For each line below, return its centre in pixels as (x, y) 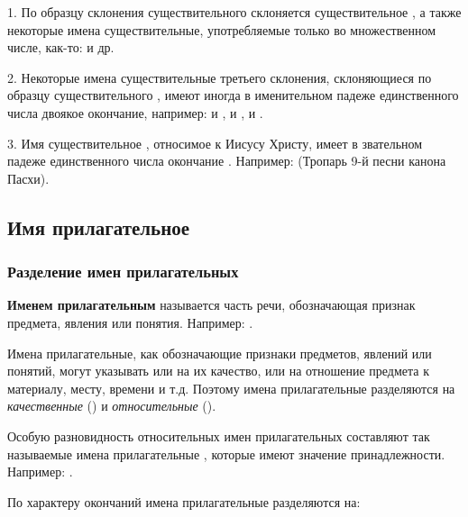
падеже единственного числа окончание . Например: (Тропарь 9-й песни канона (227, 161)
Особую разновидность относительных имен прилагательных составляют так (219, 435)
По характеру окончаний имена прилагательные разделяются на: (184, 501)
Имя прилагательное (99, 227)
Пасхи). (28, 178)
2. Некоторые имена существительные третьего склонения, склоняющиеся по (220, 77)
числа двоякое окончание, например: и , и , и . (135, 112)
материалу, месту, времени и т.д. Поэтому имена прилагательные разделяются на (231, 388)
